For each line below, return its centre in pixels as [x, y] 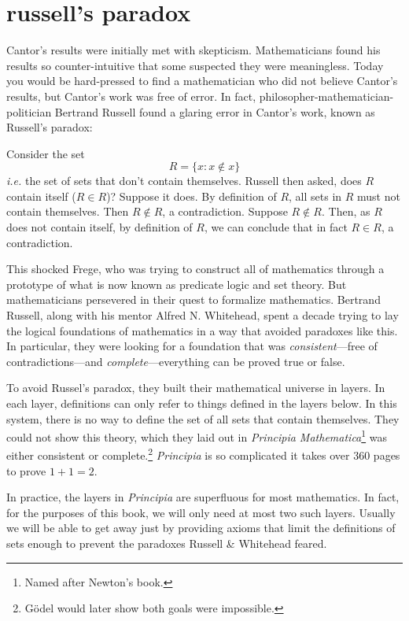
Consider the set [46, 153]
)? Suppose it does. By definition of [192, 196]
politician [29, 111]
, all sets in [315, 196]
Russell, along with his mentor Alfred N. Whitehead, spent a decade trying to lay [203, 315]
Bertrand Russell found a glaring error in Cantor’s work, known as [215, 111]
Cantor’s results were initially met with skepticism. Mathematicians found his [193, 50]
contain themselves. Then [68, 211]
